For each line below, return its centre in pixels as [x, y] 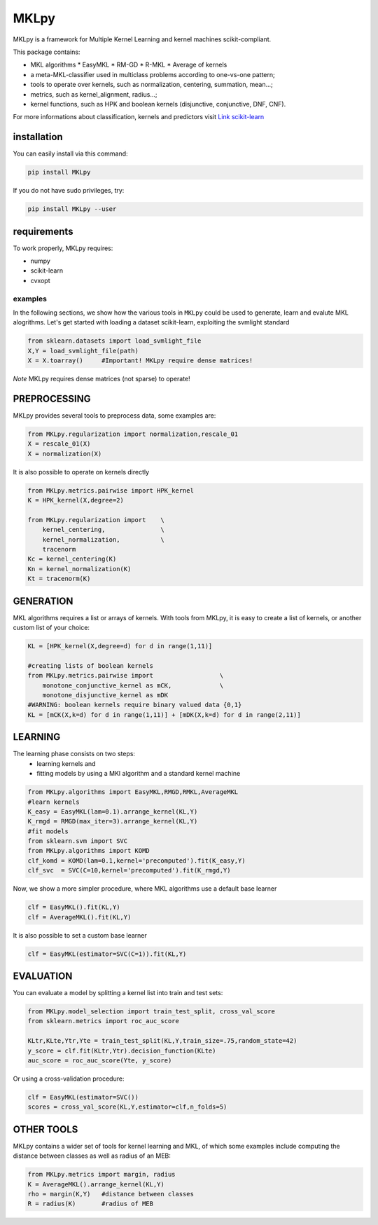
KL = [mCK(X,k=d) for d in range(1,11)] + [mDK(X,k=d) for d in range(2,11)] [164, 714]
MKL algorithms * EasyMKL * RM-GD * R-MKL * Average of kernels [129, 65]
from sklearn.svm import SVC [78, 841]
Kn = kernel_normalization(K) [79, 569]
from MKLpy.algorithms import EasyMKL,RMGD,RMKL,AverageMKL [133, 792]
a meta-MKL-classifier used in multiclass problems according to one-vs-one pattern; [153, 74]
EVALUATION [43, 976]
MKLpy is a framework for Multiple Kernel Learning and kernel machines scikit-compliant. [142, 39]
